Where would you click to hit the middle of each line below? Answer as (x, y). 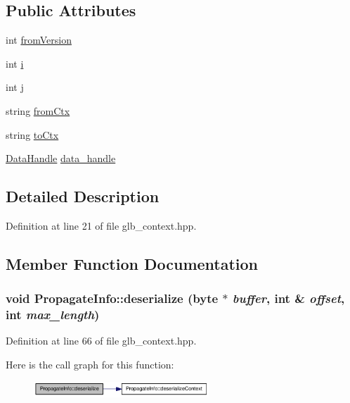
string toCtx (32, 134)
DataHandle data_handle (61, 158)
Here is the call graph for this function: (90, 365)
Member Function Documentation (132, 263)
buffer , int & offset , (289, 298)
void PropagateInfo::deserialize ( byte (112, 298)
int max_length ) (53, 315)
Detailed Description (83, 196)
